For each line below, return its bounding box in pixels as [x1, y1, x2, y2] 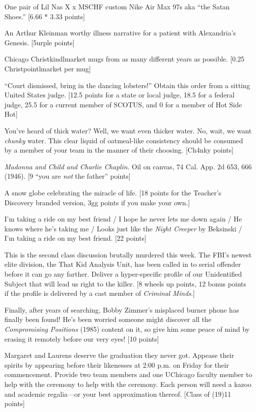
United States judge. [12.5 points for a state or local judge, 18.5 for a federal [4, 90, 235, 100]
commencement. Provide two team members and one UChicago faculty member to [4, 369, 252, 380]
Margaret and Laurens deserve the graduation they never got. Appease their [4, 350, 234, 360]
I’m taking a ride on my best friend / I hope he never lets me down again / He [4, 214, 242, 224]
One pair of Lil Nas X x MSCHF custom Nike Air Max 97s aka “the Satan [4, 1, 230, 11]
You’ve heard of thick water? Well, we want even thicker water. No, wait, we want [4, 125, 252, 135]
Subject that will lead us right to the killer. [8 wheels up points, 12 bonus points [4, 278, 247, 288]
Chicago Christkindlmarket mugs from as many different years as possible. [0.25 [4, 54, 245, 64]
